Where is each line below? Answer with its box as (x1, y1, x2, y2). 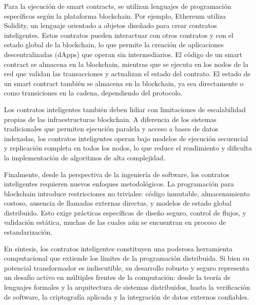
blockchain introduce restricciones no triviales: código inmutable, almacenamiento (4, 188, 250, 198)
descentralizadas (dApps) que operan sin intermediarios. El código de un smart (4, 49, 242, 59)
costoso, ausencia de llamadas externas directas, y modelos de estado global (4, 198, 232, 208)
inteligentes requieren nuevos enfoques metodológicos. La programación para (4, 179, 234, 189)
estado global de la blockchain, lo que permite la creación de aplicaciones (4, 39, 224, 50)
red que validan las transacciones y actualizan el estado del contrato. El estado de (4, 68, 251, 79)
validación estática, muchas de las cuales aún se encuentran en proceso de (4, 217, 226, 227)
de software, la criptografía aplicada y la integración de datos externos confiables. (4, 291, 249, 302)
